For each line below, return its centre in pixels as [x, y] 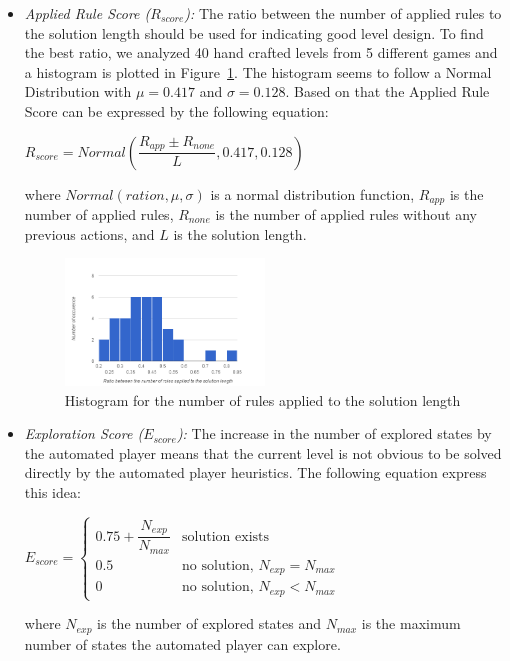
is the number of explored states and [209, 623]
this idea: [52, 492]
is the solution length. [240, 233]
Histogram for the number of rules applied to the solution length [262, 399]
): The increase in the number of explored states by [334, 433]
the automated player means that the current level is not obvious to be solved [263, 452]
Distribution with [78, 91]
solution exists [226, 536]
